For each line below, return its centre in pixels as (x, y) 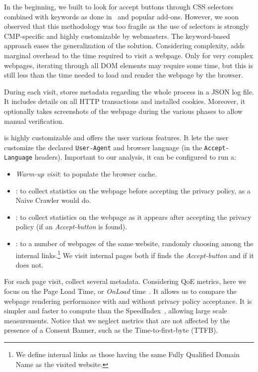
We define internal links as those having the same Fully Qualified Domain (128, 354)
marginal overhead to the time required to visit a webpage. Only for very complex (129, 55)
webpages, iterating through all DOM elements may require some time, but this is (129, 65)
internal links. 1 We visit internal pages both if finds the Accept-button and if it (135, 254)
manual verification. (34, 121)
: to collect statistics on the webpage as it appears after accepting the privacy (133, 217)
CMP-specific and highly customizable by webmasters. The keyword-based (117, 36)
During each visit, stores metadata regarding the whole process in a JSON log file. (129, 91)
